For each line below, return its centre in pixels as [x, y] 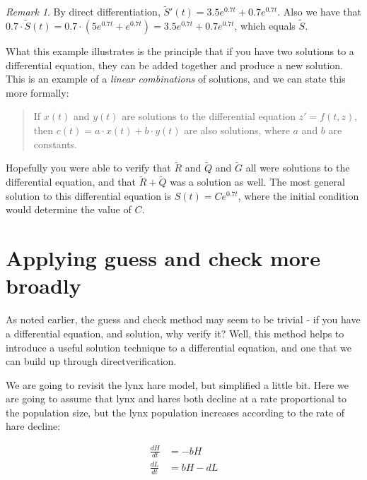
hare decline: [33, 426]
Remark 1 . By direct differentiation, [83, 12]
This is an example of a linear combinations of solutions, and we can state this [176, 79]
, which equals [265, 26]
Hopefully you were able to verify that [88, 168]
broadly [43, 286]
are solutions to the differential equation [209, 116]
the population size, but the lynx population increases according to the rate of [175, 412]
